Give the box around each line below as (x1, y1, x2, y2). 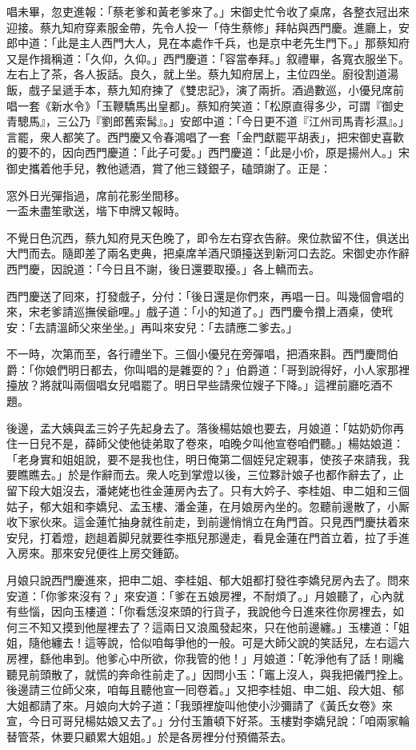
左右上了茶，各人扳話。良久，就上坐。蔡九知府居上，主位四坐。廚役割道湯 (6, 66, 398, 82)
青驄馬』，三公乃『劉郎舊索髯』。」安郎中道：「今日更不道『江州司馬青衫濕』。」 (6, 113, 410, 130)
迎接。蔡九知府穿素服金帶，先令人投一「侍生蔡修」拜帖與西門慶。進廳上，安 (6, 18, 410, 35)
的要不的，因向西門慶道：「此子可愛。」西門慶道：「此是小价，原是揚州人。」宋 (6, 144, 410, 161)
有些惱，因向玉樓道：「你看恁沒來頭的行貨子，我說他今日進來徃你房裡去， (6, 603, 393, 620)
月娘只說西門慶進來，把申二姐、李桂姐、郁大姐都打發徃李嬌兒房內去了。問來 (6, 572, 410, 588)
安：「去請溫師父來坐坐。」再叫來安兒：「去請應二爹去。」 (6, 318, 298, 335)
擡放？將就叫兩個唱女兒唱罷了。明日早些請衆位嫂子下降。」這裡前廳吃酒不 (6, 377, 393, 393)
